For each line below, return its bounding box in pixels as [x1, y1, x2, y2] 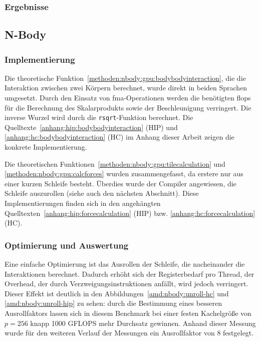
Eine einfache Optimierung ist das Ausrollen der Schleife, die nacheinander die [5, 259, 245, 269]
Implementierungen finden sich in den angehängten [5, 198, 161, 208]
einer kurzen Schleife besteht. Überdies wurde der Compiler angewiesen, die [5, 178, 236, 188]
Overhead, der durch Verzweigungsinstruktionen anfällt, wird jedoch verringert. [5, 278, 248, 289]
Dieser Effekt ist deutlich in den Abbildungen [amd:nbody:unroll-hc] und [5, 288, 229, 298]
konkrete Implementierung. [5, 142, 87, 152]
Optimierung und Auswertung [5, 239, 129, 251]
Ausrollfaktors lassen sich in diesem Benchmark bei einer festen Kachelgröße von [5, 308, 251, 318]
